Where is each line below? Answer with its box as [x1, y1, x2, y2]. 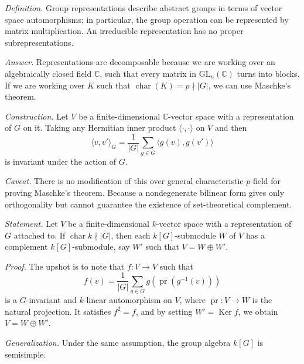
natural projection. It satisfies [5, 305, 111, 317]
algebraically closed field [5, 67, 92, 79]
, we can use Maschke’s [208, 79, 291, 91]
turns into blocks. [237, 67, 300, 79]
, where [179, 294, 206, 306]
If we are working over [5, 79, 85, 91]
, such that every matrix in [100, 67, 196, 79]
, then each [111, 229, 151, 241]
